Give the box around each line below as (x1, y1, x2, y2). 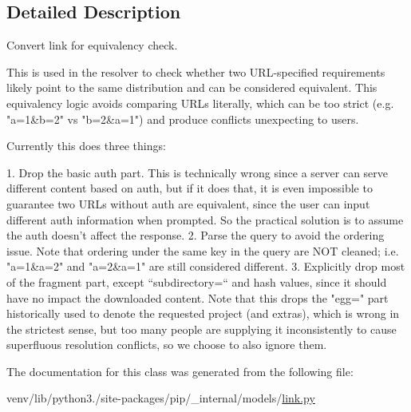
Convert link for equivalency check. (6, 37, 178, 53)
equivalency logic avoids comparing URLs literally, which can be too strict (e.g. (6, 94, 394, 111)
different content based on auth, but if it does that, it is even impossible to (6, 180, 373, 196)
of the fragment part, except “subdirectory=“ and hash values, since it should (6, 273, 387, 290)
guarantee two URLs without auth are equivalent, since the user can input (6, 195, 370, 212)
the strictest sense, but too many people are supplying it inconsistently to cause (6, 320, 397, 337)
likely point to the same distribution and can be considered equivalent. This (6, 79, 377, 96)
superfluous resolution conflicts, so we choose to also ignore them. (6, 336, 327, 353)
